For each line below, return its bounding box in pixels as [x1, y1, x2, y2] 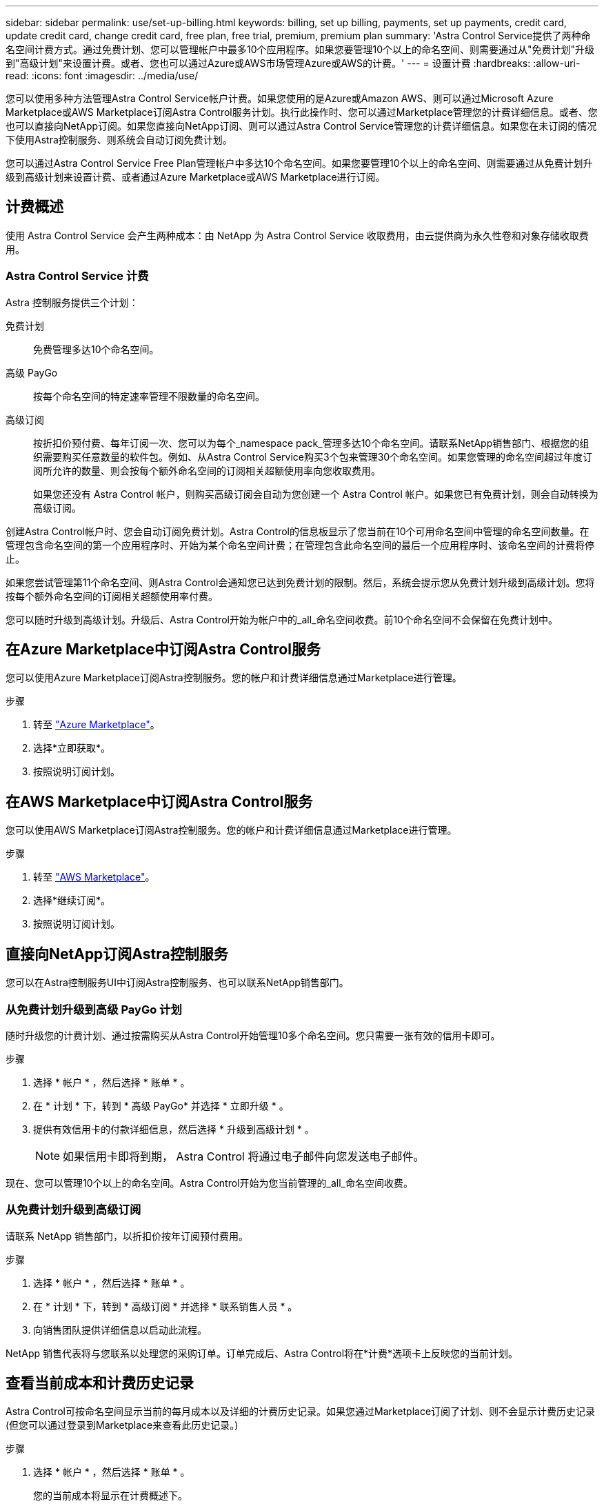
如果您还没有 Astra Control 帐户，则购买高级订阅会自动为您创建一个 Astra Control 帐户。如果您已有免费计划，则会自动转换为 [33, 488, 598, 500]
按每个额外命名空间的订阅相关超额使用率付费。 [6, 590, 218, 602]
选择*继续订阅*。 [33, 894, 111, 907]
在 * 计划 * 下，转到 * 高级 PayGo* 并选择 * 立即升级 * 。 [33, 1099, 289, 1112]
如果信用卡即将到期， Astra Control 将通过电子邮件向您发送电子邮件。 [63, 1149, 425, 1163]
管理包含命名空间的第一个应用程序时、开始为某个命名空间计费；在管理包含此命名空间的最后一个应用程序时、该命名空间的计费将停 [6, 539, 594, 551]
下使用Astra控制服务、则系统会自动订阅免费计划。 [6, 134, 232, 145]
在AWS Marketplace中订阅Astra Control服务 [6, 792, 313, 810]
